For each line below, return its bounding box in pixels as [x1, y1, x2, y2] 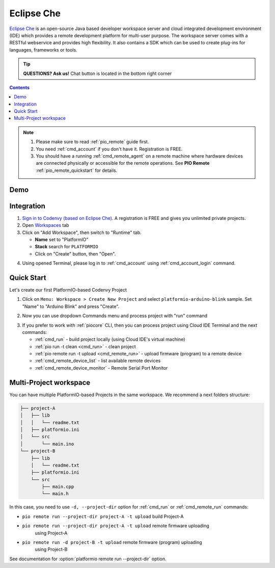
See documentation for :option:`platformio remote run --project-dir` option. [9, 556, 167, 562]
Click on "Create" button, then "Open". [35, 250, 116, 257]
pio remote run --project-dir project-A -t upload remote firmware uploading [22, 523, 210, 529]
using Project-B [35, 546, 68, 553]
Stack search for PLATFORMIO [35, 244, 99, 250]
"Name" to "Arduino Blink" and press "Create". [22, 303, 120, 309]
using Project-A [35, 530, 68, 536]
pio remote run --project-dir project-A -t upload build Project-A [22, 513, 184, 520]
